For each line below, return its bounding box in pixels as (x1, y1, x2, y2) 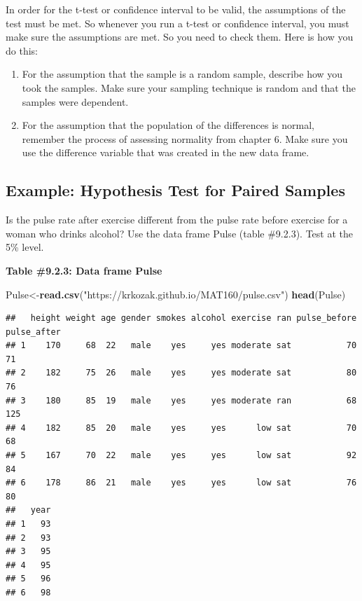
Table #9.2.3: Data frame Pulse (6, 263, 162, 277)
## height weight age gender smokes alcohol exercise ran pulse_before (6, 313, 357, 324)
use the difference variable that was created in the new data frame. (22, 145, 309, 160)
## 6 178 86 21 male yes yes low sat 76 (6, 478, 357, 488)
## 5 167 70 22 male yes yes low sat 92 (6, 450, 357, 461)
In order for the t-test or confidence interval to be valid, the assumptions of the (6, 2, 346, 16)
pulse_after (6, 326, 61, 337)
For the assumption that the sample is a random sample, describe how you (22, 67, 343, 81)
